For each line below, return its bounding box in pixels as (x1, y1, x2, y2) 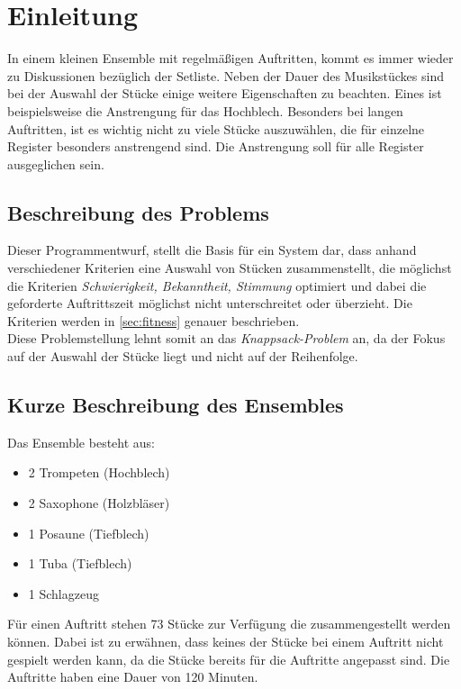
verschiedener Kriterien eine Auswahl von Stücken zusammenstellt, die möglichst (7, 258, 452, 277)
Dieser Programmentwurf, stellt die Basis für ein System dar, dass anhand (7, 240, 417, 259)
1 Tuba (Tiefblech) (28, 554, 132, 573)
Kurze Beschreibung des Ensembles (7, 391, 344, 419)
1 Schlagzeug (28, 584, 99, 603)
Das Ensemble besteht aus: (7, 432, 156, 451)
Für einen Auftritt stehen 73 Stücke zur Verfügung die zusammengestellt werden (7, 614, 451, 633)
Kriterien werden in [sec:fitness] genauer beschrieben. (7, 311, 300, 330)
